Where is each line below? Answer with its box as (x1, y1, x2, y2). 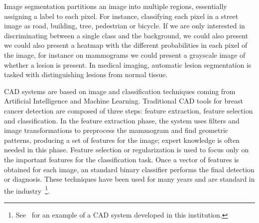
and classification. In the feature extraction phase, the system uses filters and (4, 115, 240, 125)
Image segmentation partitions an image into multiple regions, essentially (4, 1, 227, 11)
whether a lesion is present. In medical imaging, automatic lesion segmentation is (4, 59, 252, 70)
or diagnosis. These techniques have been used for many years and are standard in (4, 174, 255, 184)
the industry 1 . (4, 184, 50, 196)
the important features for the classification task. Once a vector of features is (4, 154, 239, 164)
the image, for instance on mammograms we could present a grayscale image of (4, 49, 246, 60)
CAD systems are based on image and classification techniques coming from (4, 86, 236, 96)
